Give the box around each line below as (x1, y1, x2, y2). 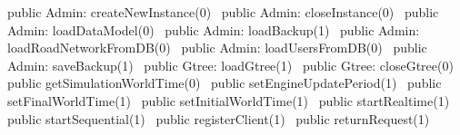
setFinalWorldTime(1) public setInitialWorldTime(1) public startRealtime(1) (7, 91, 450, 110)
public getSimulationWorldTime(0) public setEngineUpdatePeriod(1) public (7, 73, 442, 92)
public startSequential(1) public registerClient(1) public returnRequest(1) (7, 109, 430, 128)
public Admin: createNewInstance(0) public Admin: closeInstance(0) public (7, 3, 439, 21)
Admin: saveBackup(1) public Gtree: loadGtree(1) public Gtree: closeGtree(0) (7, 55, 454, 74)
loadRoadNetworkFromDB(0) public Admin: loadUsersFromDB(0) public (7, 38, 427, 57)
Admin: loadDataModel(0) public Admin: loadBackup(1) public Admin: (7, 20, 420, 39)
